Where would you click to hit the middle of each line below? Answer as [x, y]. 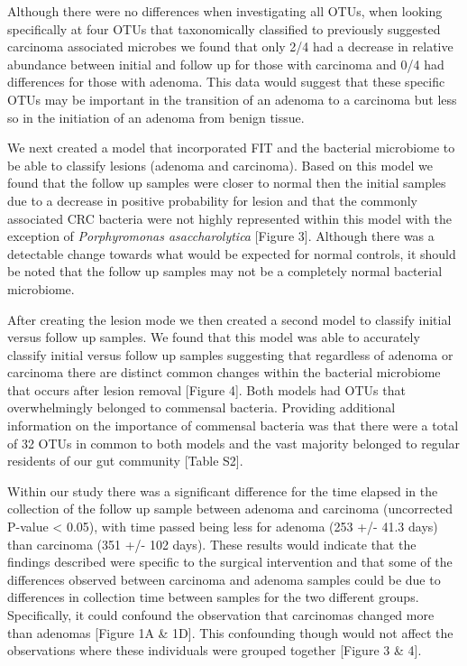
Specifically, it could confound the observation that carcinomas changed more [221, 615]
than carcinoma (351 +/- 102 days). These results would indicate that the [212, 544]
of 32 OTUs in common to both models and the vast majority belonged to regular [234, 443]
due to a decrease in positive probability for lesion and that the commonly [212, 200]
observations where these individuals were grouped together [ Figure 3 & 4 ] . [215, 650]
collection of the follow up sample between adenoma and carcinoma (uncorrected [230, 509]
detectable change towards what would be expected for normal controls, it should [232, 253]
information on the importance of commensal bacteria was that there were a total [233, 425]
